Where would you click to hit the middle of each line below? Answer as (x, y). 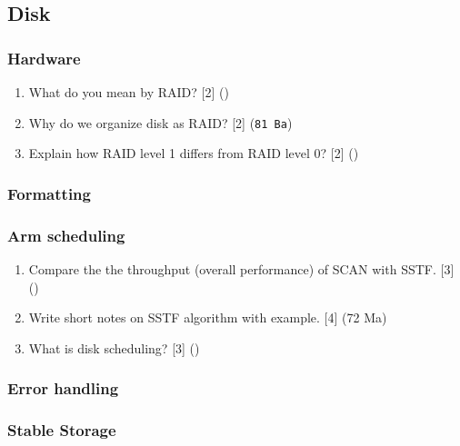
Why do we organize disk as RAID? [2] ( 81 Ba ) (160, 122)
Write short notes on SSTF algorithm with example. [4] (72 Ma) (208, 317)
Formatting (49, 193)
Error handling (63, 388)
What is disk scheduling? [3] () (114, 347)
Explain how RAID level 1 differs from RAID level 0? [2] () (194, 153)
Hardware (44, 58)
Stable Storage (62, 430)
